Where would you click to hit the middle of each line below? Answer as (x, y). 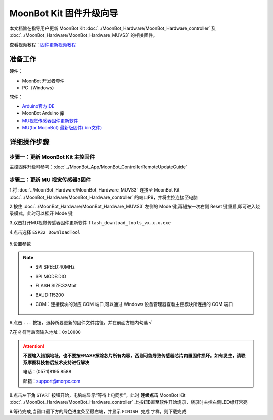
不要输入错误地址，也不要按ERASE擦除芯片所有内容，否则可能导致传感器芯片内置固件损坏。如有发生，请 (132, 355)
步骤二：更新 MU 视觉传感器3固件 (50, 180)
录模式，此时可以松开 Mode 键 (41, 213)
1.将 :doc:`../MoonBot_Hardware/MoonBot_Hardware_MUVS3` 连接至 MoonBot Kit (95, 190)
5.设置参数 (20, 244)
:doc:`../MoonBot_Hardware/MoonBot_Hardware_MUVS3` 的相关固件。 (83, 35)
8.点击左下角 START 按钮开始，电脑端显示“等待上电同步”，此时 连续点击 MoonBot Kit (97, 395)
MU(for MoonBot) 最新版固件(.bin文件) (62, 127)
